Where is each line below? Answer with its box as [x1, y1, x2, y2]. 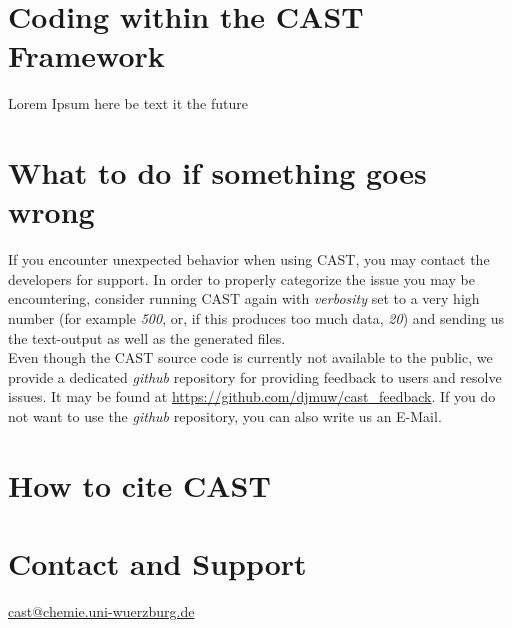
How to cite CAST [8, 464, 271, 505]
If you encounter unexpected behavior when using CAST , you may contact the [8, 249, 490, 270]
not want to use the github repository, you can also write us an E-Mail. [8, 405, 442, 426]
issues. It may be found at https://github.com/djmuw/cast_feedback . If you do [8, 386, 496, 407]
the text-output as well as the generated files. [8, 327, 286, 348]
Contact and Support [8, 543, 307, 584]
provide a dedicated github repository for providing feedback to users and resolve [8, 366, 502, 387]
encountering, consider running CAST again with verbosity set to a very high [8, 288, 480, 309]
